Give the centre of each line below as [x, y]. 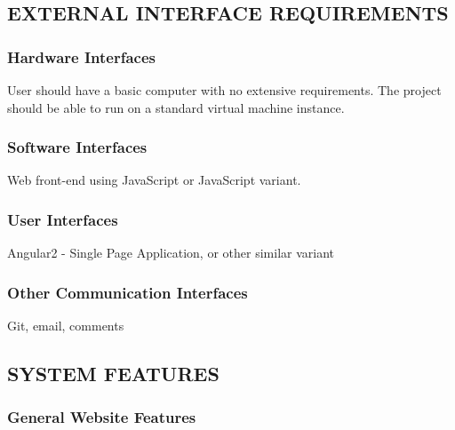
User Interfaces [63, 219]
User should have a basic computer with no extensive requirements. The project [224, 90]
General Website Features [102, 417]
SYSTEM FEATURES [113, 374]
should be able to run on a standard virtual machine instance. [176, 107]
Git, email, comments [66, 326]
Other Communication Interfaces [128, 292]
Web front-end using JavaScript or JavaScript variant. [154, 180]
